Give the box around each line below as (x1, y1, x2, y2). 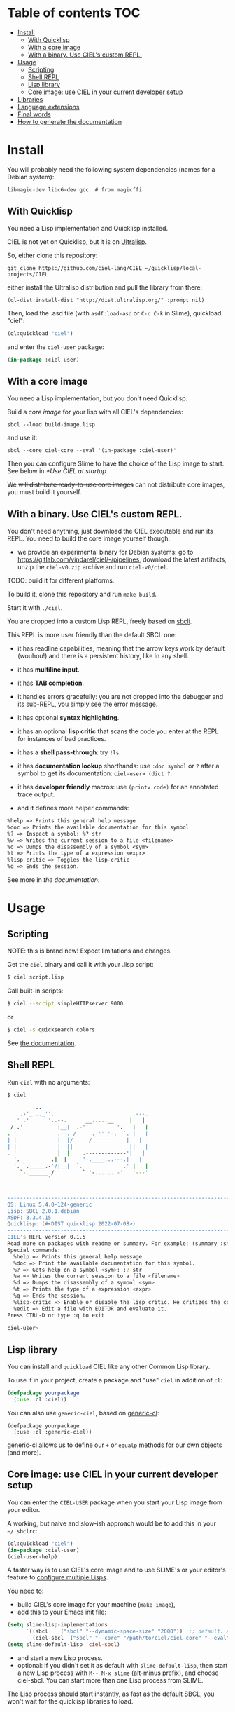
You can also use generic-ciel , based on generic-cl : (7, 1408, 159, 1417)
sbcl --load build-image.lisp (7, 421, 96, 428)
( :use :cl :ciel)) (13, 1397, 68, 1404)
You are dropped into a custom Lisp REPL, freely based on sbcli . (7, 617, 192, 625)
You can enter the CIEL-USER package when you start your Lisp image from (7, 1498, 222, 1507)
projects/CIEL (7, 271, 49, 278)
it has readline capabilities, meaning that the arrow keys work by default (17, 644, 225, 653)
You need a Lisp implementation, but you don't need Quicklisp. (7, 394, 188, 402)
